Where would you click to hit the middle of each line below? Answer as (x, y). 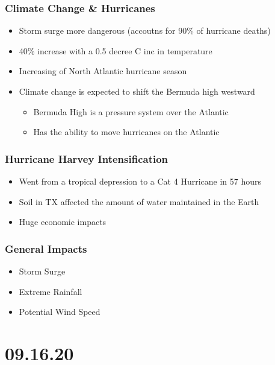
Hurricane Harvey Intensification (87, 158)
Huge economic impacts (63, 222)
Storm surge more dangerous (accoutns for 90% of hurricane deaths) (145, 30)
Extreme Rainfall (51, 291)
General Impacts (46, 248)
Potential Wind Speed (60, 312)
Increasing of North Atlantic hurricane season (103, 71)
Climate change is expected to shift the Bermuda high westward (137, 91)
